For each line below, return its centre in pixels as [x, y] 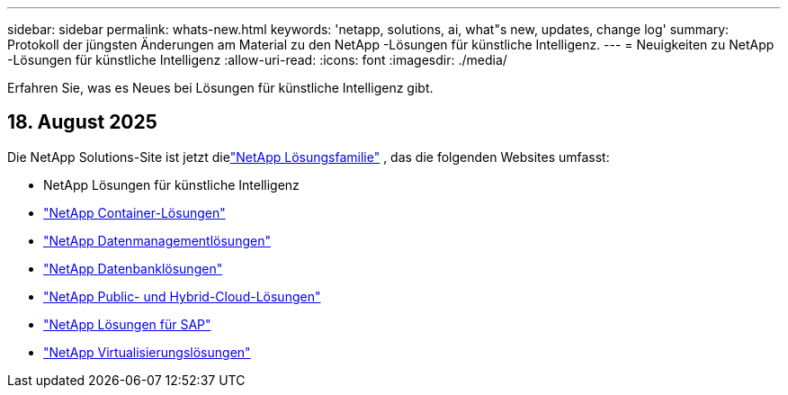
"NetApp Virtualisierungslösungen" [147, 352]
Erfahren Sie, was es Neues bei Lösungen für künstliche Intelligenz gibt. [220, 88]
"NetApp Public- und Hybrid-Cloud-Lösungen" [182, 296]
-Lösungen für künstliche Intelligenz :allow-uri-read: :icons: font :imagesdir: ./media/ [257, 60]
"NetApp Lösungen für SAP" [127, 324]
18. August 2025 [82, 122]
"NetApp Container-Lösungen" [134, 212]
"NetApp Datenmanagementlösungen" [157, 240]
